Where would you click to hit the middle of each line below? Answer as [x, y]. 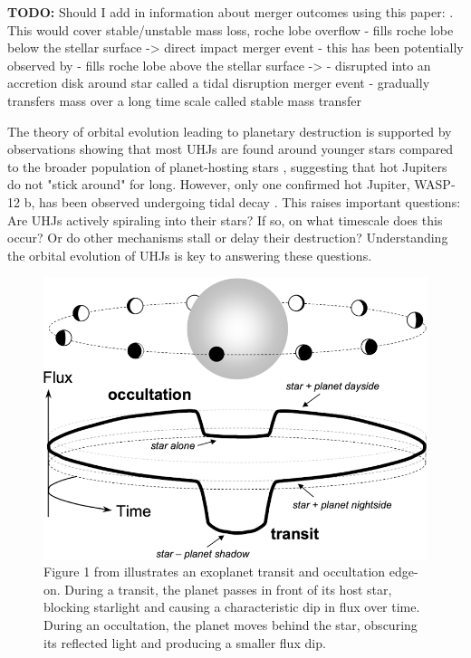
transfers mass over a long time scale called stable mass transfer [184, 100]
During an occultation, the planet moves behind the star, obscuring [231, 624]
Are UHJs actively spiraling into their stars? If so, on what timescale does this [225, 219]
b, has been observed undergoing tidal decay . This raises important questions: [242, 201]
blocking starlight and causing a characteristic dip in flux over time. [232, 607]
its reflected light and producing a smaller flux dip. [185, 642]
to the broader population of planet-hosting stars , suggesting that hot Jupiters [227, 166]
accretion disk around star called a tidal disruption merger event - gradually [219, 83]
